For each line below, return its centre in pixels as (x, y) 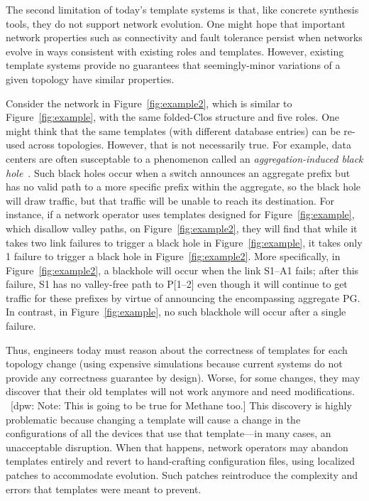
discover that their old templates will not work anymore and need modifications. (180, 391)
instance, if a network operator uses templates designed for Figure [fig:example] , (180, 214)
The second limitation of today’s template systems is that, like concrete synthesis (182, 9)
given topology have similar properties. (90, 79)
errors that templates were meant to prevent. (104, 489)
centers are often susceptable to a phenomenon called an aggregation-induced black (184, 158)
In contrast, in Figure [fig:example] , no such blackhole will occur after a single (176, 312)
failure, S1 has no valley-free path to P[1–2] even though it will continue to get (177, 284)
